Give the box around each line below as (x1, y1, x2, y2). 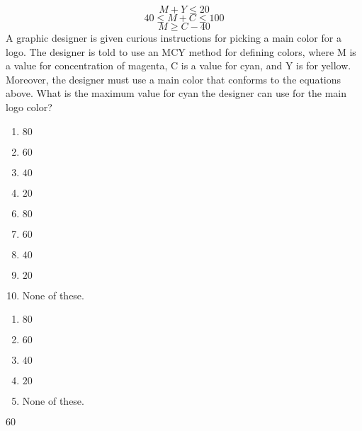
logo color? (6, 99, 52, 114)
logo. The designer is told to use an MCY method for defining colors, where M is (6, 44, 356, 59)
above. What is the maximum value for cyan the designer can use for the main (6, 86, 346, 100)
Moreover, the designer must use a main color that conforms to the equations (6, 71, 341, 86)
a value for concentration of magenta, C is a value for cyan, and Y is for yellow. (6, 58, 351, 73)
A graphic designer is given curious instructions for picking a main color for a (6, 30, 341, 45)
